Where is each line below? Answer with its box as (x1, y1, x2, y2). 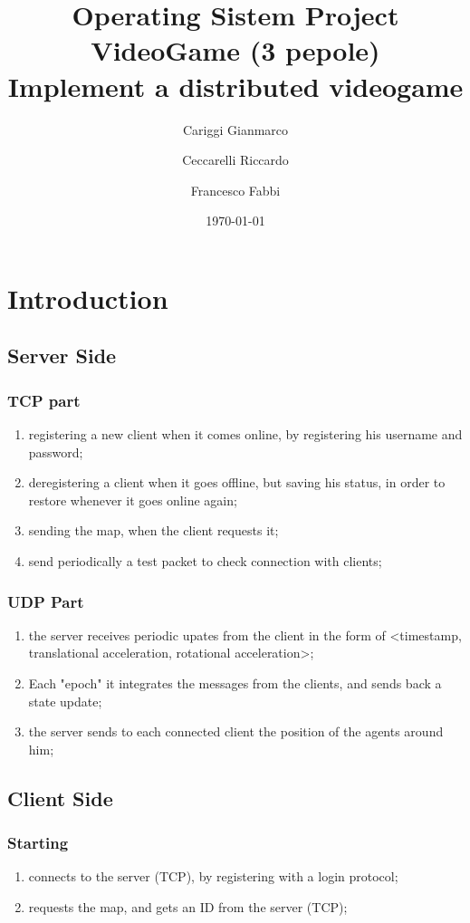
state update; (28, 691, 102, 710)
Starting (7, 832, 69, 854)
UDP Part (7, 590, 84, 612)
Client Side (7, 784, 113, 812)
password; (28, 442, 83, 461)
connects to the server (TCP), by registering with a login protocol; (28, 867, 398, 886)
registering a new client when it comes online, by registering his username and (28, 425, 463, 444)
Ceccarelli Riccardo (182, 150, 289, 169)
